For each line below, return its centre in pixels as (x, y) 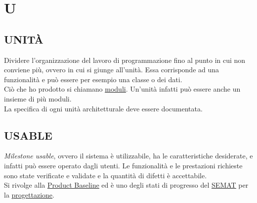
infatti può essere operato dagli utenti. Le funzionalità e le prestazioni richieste (123, 165)
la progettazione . (29, 194)
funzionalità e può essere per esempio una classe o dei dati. (93, 79)
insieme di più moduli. (38, 98)
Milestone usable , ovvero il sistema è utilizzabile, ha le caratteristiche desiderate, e (128, 156)
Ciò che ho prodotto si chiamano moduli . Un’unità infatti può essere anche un (122, 89)
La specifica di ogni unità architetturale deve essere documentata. (103, 108)
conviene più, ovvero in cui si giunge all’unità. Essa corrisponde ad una (112, 70)
